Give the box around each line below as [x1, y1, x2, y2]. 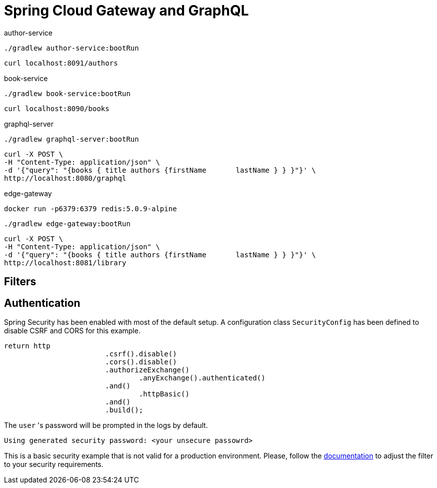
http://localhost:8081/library [4, 258, 126, 267]
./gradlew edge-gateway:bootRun [4, 219, 130, 228]
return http [4, 342, 50, 350]
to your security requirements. [4, 460, 103, 469]
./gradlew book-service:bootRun [4, 89, 130, 98]
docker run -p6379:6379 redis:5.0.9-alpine [4, 204, 177, 213]
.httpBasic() [138, 390, 189, 398]
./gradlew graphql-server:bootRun [4, 135, 139, 143]
